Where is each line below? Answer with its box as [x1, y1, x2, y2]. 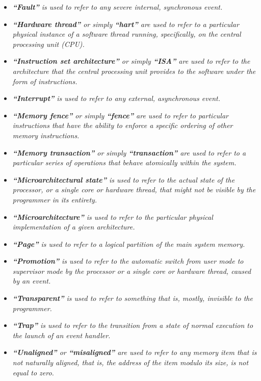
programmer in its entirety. [12, 194, 97, 205]
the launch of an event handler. [12, 329, 111, 340]
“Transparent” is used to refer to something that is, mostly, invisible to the [12, 293, 253, 303]
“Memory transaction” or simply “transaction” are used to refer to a [12, 147, 246, 158]
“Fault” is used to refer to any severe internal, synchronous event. [12, 2, 223, 12]
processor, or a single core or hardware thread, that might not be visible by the [12, 184, 256, 195]
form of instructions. [12, 75, 77, 86]
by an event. [12, 275, 51, 286]
